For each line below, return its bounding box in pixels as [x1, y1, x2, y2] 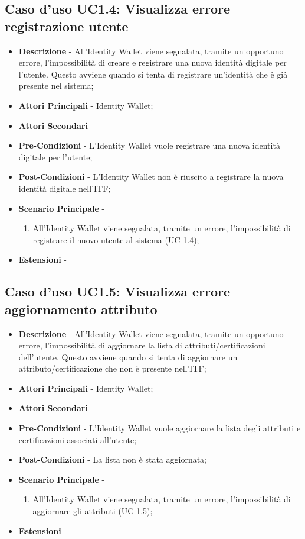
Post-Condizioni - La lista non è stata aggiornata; [18, 453, 207, 466]
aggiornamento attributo [5, 299, 158, 318]
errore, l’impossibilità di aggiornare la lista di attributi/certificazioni [18, 339, 265, 351]
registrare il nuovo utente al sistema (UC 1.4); [32, 233, 199, 246]
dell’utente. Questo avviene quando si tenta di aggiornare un [18, 350, 238, 363]
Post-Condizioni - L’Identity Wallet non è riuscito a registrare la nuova [18, 170, 284, 183]
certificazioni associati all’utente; [18, 433, 137, 446]
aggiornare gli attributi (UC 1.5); [32, 505, 153, 517]
